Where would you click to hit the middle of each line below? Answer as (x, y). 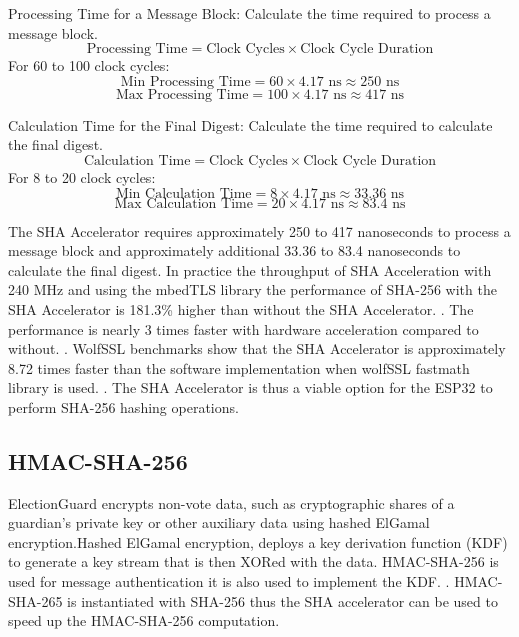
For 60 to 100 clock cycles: (89, 65)
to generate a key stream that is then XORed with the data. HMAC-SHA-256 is (253, 561)
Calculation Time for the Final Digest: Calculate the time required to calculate (250, 124)
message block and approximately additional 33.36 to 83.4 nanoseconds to (234, 250)
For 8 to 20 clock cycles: (82, 176)
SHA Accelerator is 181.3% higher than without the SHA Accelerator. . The (241, 308)
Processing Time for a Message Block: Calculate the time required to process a (249, 13)
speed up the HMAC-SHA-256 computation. (144, 620)
